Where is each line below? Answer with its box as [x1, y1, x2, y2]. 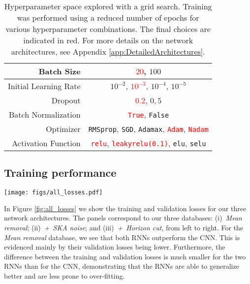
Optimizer [46, 123, 81, 134]
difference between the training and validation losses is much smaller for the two [4, 251, 246, 261]
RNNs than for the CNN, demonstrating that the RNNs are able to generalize [4, 261, 239, 271]
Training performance [4, 165, 117, 180]
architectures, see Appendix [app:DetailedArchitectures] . [11, 46, 205, 57]
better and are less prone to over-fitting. [4, 271, 125, 281]
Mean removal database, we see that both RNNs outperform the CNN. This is [4, 232, 240, 242]
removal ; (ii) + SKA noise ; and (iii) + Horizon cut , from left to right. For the [4, 222, 244, 233]
